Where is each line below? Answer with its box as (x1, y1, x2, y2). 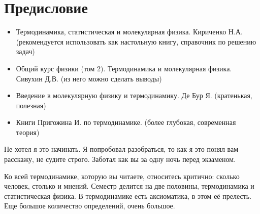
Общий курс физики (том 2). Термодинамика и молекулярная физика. (16, 63, 232, 73)
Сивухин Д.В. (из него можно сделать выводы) (16, 73, 162, 83)
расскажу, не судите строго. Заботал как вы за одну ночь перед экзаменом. (4, 154, 236, 164)
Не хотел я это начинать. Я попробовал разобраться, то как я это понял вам (4, 144, 239, 154)
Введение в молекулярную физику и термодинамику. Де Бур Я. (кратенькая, (16, 90, 252, 101)
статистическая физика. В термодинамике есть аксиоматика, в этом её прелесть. (4, 190, 252, 201)
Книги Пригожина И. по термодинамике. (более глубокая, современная (16, 117, 236, 127)
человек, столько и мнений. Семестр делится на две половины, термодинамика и (4, 181, 254, 191)
